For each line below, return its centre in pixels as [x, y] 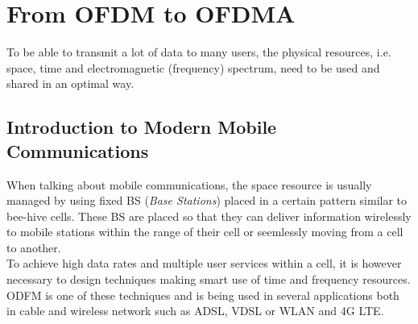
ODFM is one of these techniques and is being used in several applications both [203, 295]
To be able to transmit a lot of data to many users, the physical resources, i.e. [199, 52]
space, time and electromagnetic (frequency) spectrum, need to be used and [193, 67]
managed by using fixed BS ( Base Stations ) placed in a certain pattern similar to [207, 200]
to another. [34, 247]
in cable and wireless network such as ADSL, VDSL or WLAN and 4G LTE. [195, 311]
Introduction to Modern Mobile [142, 127]
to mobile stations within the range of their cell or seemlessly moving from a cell [205, 232]
